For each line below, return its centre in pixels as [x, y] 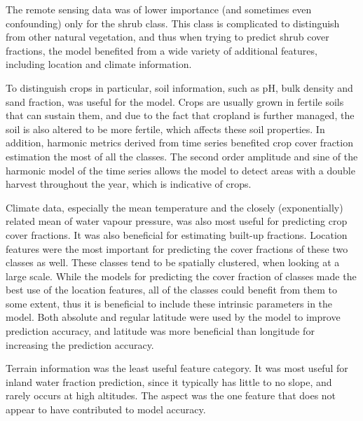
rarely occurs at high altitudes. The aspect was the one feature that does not [171, 395]
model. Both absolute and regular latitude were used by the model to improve [173, 317]
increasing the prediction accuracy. [80, 344]
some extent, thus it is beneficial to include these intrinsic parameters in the [169, 303]
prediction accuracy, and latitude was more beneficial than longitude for [160, 331]
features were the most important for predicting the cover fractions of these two [177, 248]
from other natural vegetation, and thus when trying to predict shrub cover [167, 37]
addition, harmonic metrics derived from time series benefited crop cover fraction [179, 143]
